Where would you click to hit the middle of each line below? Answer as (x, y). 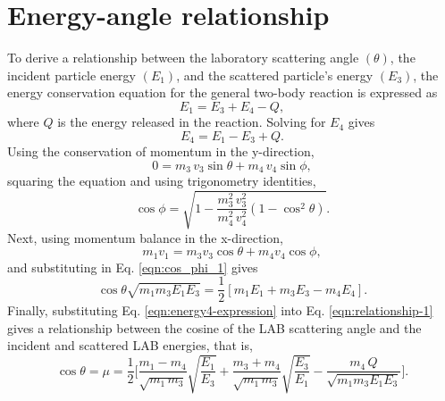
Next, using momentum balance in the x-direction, (145, 237)
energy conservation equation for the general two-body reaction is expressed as (222, 92)
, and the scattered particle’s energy (275, 75)
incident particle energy (71, 75)
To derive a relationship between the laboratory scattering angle (183, 58)
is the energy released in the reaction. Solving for (192, 122)
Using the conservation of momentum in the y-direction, (161, 151)
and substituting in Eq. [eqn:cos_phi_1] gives (133, 267)
